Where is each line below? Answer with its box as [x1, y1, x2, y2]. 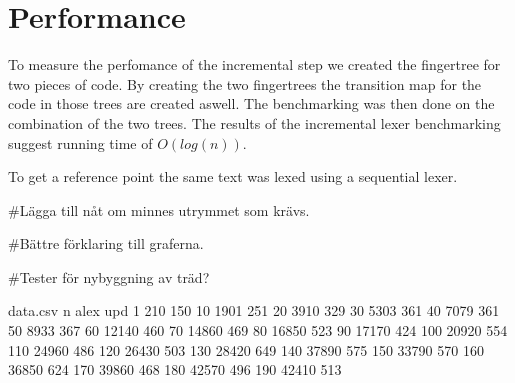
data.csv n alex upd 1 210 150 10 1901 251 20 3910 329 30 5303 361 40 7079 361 [8, 300, 500, 321]
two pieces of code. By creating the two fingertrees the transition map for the [8, 73, 482, 94]
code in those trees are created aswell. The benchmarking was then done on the [8, 93, 495, 114]
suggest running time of [8, 132, 153, 153]
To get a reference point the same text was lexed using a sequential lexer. [8, 166, 458, 187]
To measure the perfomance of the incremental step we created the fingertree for [8, 54, 501, 75]
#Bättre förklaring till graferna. [8, 233, 204, 254]
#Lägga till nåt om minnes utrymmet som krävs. [8, 199, 310, 220]
